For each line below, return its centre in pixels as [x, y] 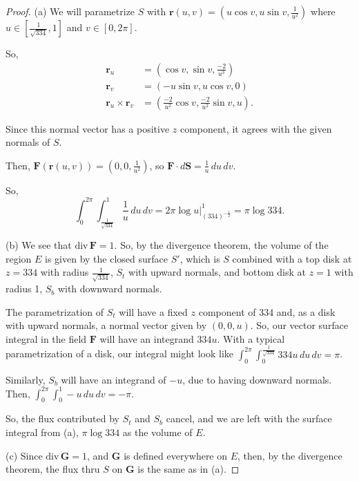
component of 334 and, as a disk [267, 311]
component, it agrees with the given [256, 128]
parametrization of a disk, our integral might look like [120, 353]
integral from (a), [42, 432]
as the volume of [157, 432]
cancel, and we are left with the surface [249, 418]
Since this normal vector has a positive [88, 128]
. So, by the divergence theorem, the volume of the [221, 245]
